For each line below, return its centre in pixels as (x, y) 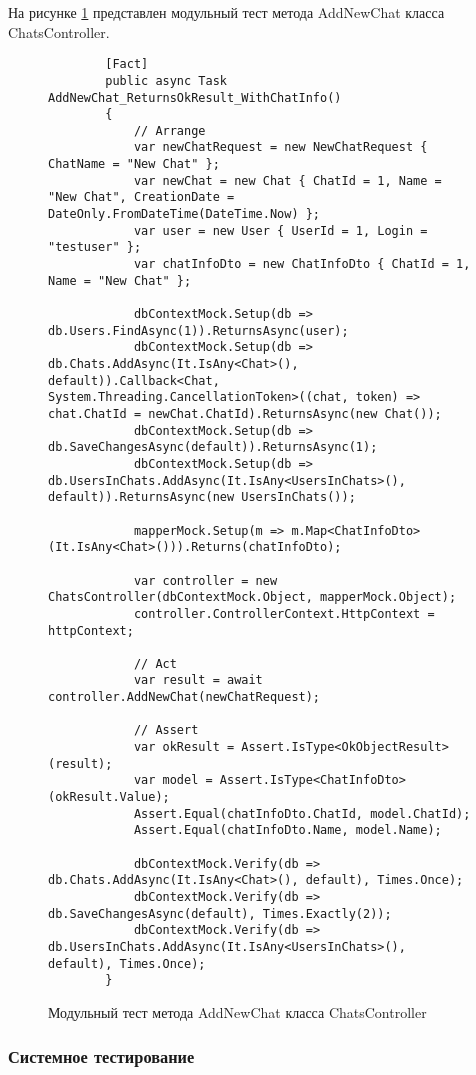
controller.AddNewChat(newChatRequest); (184, 697)
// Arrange (169, 130)
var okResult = (184, 747)
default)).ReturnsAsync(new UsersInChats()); (202, 497)
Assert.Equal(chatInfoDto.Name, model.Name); (287, 830)
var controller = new (205, 580)
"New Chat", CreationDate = (141, 197)
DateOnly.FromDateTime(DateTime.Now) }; (184, 214)
